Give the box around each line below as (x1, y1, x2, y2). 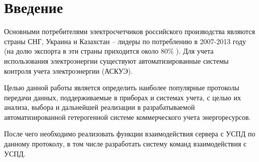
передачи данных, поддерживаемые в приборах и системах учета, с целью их (4, 92, 241, 102)
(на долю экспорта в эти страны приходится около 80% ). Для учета (4, 46, 214, 56)
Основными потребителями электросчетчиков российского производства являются (4, 26, 255, 37)
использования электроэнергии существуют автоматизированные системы (4, 55, 229, 66)
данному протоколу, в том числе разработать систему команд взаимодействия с (4, 138, 247, 149)
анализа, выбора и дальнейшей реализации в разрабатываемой (4, 102, 195, 112)
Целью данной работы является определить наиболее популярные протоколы (4, 82, 239, 93)
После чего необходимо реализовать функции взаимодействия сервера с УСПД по (4, 128, 255, 139)
